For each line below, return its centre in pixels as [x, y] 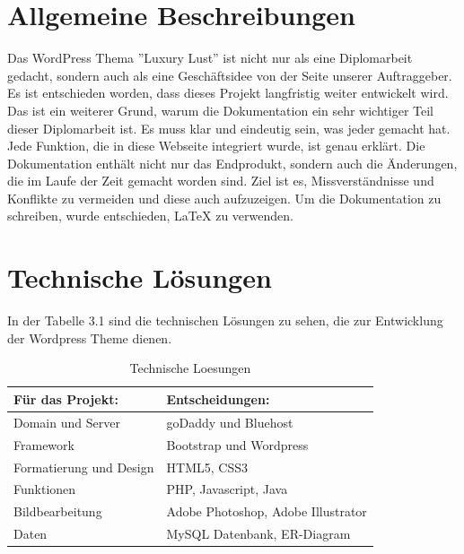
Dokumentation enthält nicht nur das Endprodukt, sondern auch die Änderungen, [232, 163]
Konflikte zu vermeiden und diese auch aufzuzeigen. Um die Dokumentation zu [224, 198]
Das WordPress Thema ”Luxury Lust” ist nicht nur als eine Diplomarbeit [210, 58]
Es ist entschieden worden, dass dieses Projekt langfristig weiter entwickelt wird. [228, 93]
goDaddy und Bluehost [230, 422]
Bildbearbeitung [58, 511]
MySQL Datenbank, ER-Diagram [258, 534]
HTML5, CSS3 [207, 467]
